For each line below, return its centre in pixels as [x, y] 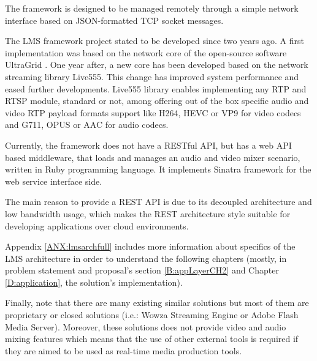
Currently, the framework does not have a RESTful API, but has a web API [148, 145]
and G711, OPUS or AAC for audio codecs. [87, 125]
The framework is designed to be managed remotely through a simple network [152, 8]
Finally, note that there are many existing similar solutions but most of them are [157, 303]
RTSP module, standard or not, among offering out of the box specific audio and [157, 101]
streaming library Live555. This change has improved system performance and [152, 76]
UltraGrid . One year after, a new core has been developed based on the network [157, 65]
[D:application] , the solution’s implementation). [94, 282]
